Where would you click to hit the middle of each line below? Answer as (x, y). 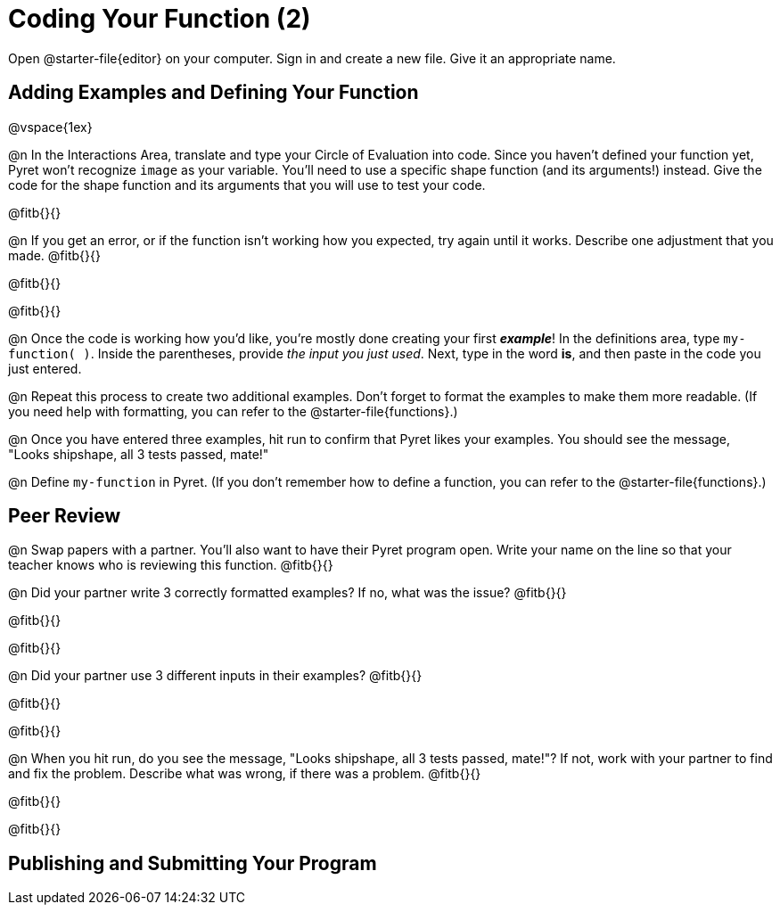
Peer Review (64, 516)
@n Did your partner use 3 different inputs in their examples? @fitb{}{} (215, 676)
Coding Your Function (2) (160, 19)
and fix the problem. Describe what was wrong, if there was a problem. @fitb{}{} (245, 774)
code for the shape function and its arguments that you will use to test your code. (247, 185)
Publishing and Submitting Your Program (193, 863)
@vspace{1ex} (50, 127)
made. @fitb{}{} (54, 255)
